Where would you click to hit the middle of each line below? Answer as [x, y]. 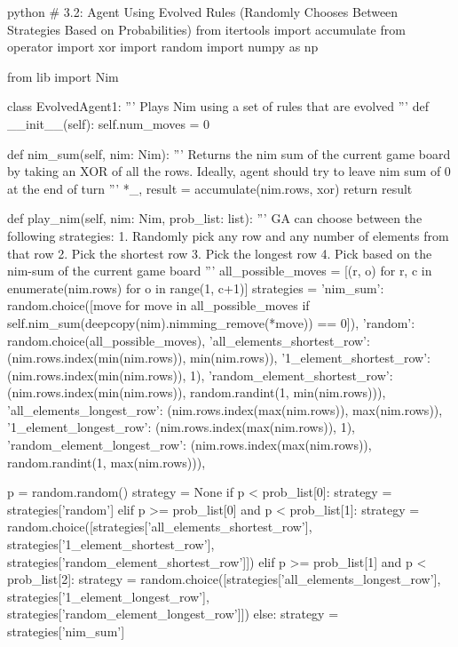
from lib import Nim [63, 76]
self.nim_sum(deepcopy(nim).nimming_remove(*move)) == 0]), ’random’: [211, 322]
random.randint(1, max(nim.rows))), [107, 462]
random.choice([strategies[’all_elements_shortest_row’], [160, 527]
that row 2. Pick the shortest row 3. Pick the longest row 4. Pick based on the [220, 253]
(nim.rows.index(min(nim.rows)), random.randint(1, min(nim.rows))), [197, 392]
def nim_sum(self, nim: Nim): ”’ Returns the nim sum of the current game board [229, 153]
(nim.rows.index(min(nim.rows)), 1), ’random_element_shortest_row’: [200, 375]
